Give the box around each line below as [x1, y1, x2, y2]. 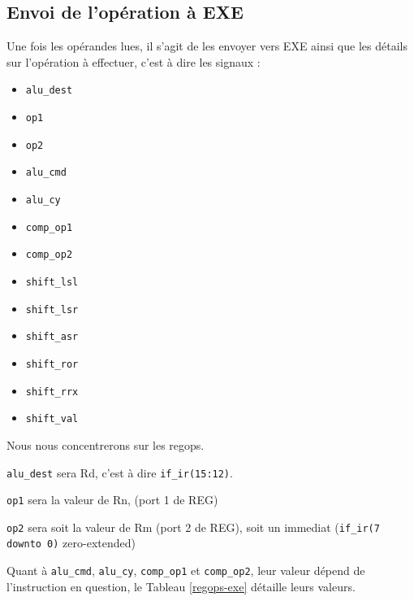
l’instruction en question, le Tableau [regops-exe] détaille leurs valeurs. [6, 577, 356, 594]
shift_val [25, 413, 79, 425]
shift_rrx [25, 385, 79, 398]
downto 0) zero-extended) [6, 534, 136, 551]
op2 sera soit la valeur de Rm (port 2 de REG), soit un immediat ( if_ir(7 [6, 518, 380, 535]
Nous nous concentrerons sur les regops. [6, 436, 205, 453]
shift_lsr [25, 303, 79, 316]
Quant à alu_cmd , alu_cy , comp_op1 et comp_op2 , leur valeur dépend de [6, 562, 365, 579]
